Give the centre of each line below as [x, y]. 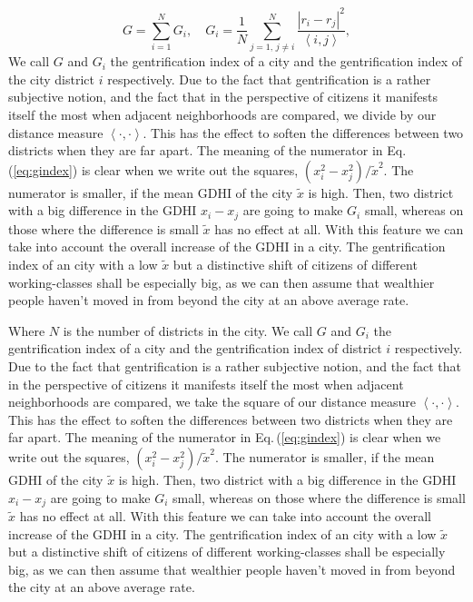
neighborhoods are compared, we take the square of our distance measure [212, 402]
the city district [52, 79]
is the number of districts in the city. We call [188, 330]
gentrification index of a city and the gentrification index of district [195, 348]
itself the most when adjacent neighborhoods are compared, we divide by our [222, 115]
